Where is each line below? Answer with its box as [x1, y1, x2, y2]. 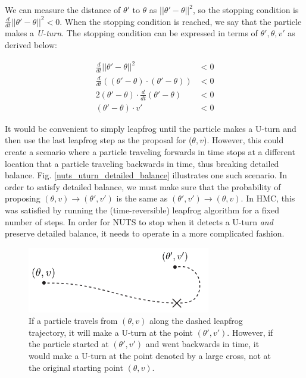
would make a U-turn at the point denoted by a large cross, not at [29, 349, 271, 361]
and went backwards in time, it [145, 338, 260, 350]
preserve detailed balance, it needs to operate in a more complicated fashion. [5, 227, 285, 240]
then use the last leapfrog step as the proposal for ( [5, 134, 192, 146]
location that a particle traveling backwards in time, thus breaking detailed [5, 157, 279, 169]
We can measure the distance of [5, 4, 121, 15]
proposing [5, 192, 40, 204]
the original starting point [29, 361, 123, 373]
